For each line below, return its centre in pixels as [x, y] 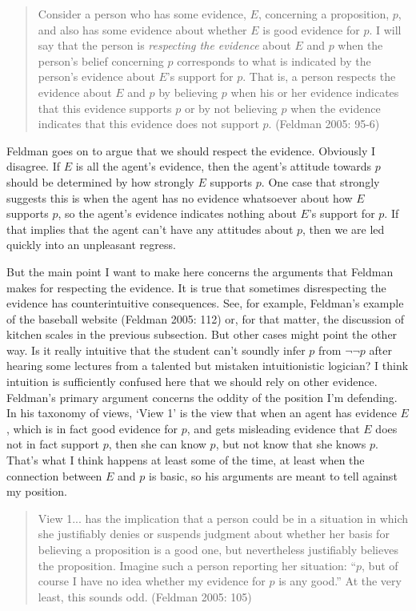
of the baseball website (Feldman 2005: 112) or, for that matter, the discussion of [205, 318]
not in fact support [53, 444]
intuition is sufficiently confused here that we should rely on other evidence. [192, 382]
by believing [188, 92]
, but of [380, 565]
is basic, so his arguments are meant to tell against [273, 475]
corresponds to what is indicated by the [274, 60]
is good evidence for [311, 29]
